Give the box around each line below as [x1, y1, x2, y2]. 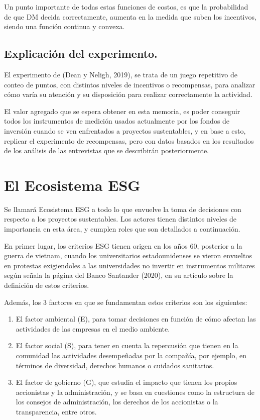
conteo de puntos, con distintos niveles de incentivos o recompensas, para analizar [4, 79, 255, 89]
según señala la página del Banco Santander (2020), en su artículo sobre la [4, 270, 233, 280]
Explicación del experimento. [4, 46, 158, 61]
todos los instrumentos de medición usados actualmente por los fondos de [4, 116, 230, 126]
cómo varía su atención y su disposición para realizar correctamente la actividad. [4, 89, 252, 99]
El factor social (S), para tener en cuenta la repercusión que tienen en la [16, 340, 238, 351]
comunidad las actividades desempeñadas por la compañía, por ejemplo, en [16, 350, 247, 360]
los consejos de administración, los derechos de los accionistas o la [16, 396, 218, 407]
